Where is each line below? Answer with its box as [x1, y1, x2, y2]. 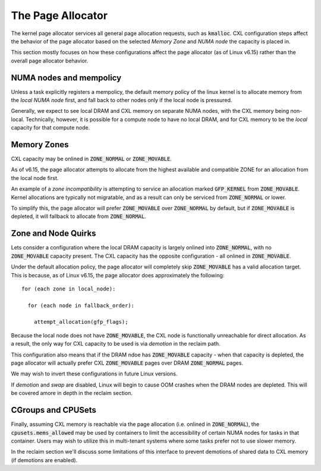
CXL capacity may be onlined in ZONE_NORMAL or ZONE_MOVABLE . [11, 155, 172, 163]
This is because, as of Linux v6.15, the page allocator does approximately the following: [11, 271, 225, 279]
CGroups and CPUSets [11, 405, 96, 415]
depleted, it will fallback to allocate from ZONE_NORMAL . [11, 213, 147, 220]
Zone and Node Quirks [11, 229, 96, 239]
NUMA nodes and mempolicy [11, 72, 122, 83]
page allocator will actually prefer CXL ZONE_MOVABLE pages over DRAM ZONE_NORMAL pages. [11, 359, 244, 366]
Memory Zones [11, 140, 69, 150]
